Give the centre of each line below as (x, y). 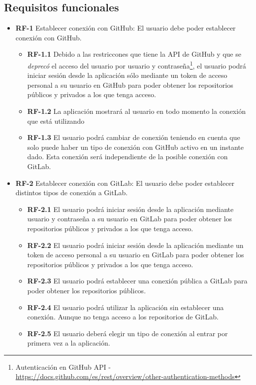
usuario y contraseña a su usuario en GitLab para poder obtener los (130, 219)
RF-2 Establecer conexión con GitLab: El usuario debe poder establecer (125, 183)
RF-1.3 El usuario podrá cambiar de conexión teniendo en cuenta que (134, 137)
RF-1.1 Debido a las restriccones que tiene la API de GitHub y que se (134, 54)
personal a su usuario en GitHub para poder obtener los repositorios (130, 85)
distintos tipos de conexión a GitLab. (72, 192)
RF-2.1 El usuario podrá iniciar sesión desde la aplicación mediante (130, 209)
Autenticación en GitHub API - (63, 367)
